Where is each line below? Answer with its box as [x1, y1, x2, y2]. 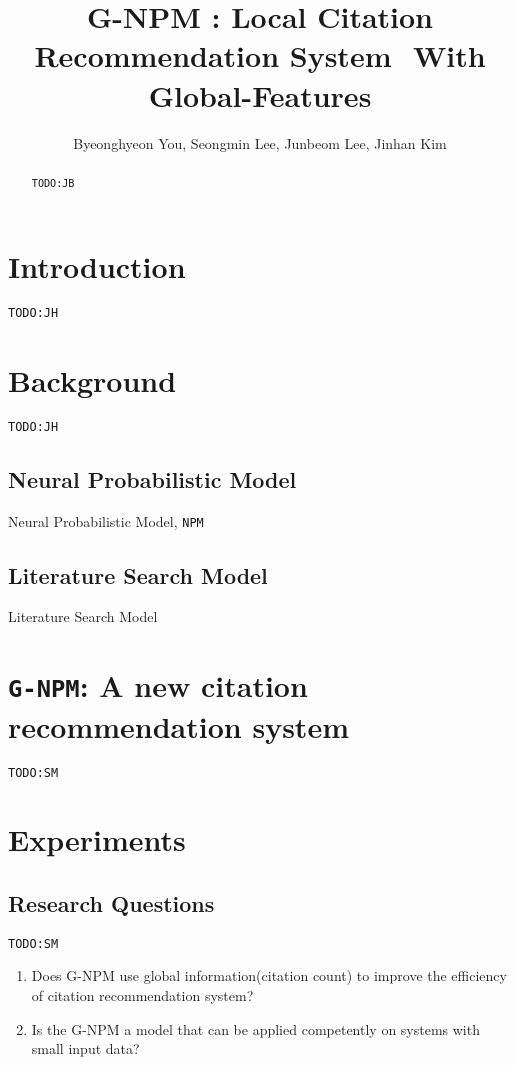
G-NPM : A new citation [8, 665, 308, 706]
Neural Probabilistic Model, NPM [8, 510, 204, 531]
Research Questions [8, 887, 215, 918]
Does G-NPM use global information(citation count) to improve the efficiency [31, 965, 507, 986]
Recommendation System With [34, 35, 486, 76]
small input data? [31, 1038, 140, 1059]
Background [8, 359, 177, 400]
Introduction [8, 246, 186, 287]
